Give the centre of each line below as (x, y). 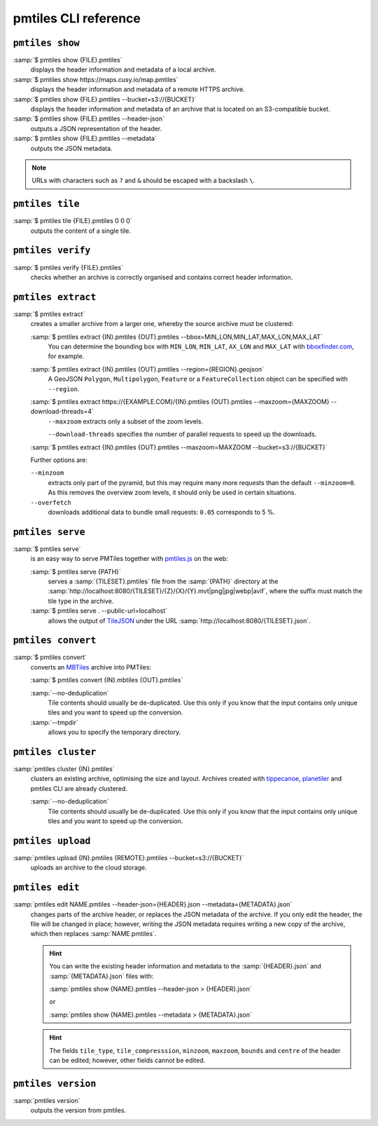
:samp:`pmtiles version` (47, 1100)
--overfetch (51, 502)
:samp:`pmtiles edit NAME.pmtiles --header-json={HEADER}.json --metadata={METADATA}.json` (153, 904)
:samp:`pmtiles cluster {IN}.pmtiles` (64, 769)
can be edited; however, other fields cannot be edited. (127, 1060)
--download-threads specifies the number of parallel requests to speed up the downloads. (182, 434)
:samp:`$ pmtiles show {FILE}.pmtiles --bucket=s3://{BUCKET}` (105, 99)
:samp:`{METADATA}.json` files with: (101, 976)
